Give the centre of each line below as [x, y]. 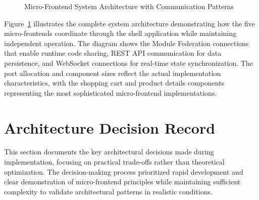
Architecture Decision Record [110, 127]
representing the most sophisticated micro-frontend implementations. [111, 92]
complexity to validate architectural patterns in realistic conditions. [109, 191]
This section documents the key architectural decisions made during [109, 152]
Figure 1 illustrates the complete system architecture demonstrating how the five [129, 23]
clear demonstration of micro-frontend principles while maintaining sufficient [122, 182]
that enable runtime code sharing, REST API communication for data [113, 53]
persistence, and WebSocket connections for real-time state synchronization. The [128, 63]
